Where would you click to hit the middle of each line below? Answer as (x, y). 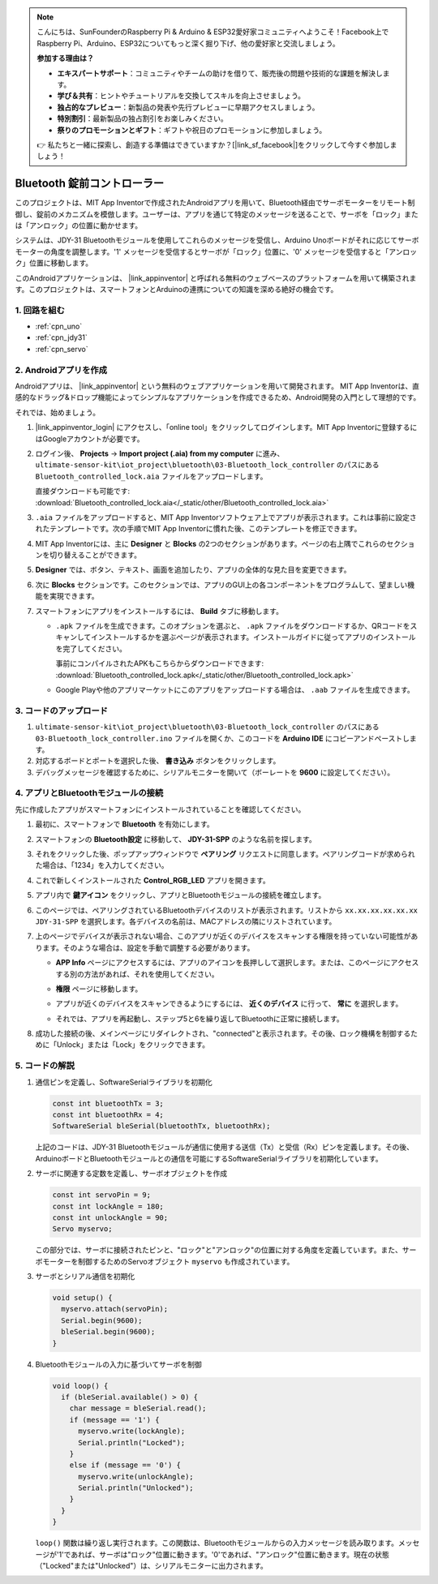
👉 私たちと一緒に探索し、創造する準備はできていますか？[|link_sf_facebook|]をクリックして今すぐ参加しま (217, 144)
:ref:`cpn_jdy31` (62, 337)
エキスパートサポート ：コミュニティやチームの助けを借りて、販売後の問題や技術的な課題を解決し (220, 73)
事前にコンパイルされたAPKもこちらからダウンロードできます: (160, 663)
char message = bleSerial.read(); (138, 1408)
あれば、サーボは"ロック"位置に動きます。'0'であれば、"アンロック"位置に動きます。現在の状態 (230, 1554)
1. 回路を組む (40, 310)
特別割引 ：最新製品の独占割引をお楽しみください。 (142, 118)
